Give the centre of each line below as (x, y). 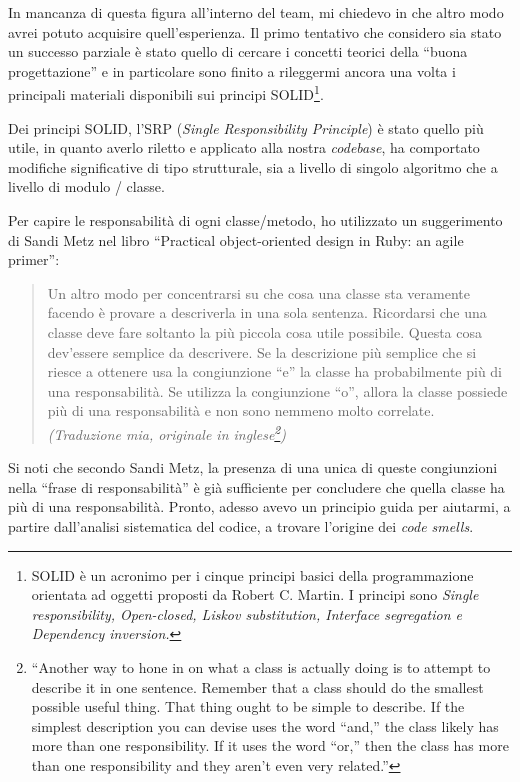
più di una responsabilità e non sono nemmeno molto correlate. (241, 410)
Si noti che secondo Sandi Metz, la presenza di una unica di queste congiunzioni (253, 467)
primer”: (34, 259)
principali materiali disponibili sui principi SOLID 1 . (166, 93)
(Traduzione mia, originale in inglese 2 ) (167, 432)
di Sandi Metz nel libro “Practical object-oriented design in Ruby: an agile (236, 239)
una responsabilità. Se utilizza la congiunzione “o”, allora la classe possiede (277, 390)
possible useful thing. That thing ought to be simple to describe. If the (248, 706)
